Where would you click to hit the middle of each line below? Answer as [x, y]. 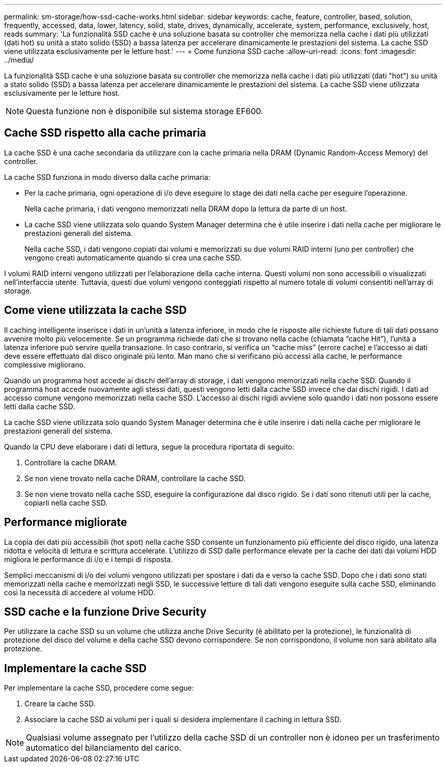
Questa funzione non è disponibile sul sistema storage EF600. [145, 111]
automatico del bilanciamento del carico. [104, 748]
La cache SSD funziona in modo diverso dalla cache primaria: [107, 177]
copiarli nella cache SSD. [66, 502]
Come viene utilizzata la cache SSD [95, 310]
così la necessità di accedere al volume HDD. [80, 592]
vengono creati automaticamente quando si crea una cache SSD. [133, 257]
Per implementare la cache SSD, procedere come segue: [99, 688]
